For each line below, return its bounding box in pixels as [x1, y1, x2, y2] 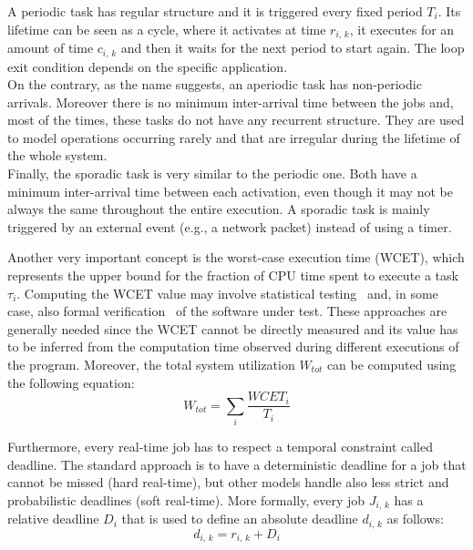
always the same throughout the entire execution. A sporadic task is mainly [7, 199, 430, 219]
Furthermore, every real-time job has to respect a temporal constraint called [7, 436, 433, 455]
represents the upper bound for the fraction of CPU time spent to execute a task [7, 266, 458, 285]
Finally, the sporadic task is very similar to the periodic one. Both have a [7, 164, 417, 183]
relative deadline [7, 509, 99, 528]
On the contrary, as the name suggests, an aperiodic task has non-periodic [7, 75, 422, 94]
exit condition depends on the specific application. [7, 56, 288, 76]
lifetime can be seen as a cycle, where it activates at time [7, 19, 326, 38]
